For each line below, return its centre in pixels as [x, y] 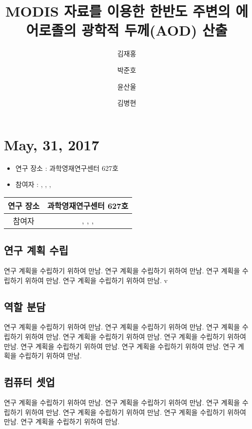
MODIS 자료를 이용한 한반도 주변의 [118, 11]
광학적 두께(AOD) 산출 [155, 30]
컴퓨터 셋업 [29, 382]
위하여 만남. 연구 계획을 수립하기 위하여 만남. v [96, 280]
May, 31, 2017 [52, 144]
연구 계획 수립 [36, 250]
